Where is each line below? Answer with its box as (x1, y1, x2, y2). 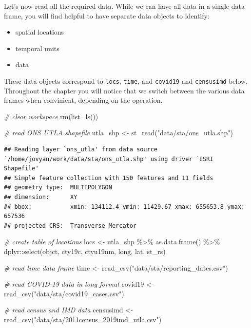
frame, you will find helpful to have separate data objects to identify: (4, 10, 210, 20)
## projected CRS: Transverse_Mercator (4, 222, 137, 229)
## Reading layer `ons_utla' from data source (4, 146, 157, 153)
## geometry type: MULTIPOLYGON (4, 184, 112, 191)
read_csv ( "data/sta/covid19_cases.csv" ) (4, 288, 124, 298)
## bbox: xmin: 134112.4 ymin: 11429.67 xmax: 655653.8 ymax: (4, 203, 245, 210)
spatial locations (15, 27, 64, 37)
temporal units (15, 43, 59, 53)
